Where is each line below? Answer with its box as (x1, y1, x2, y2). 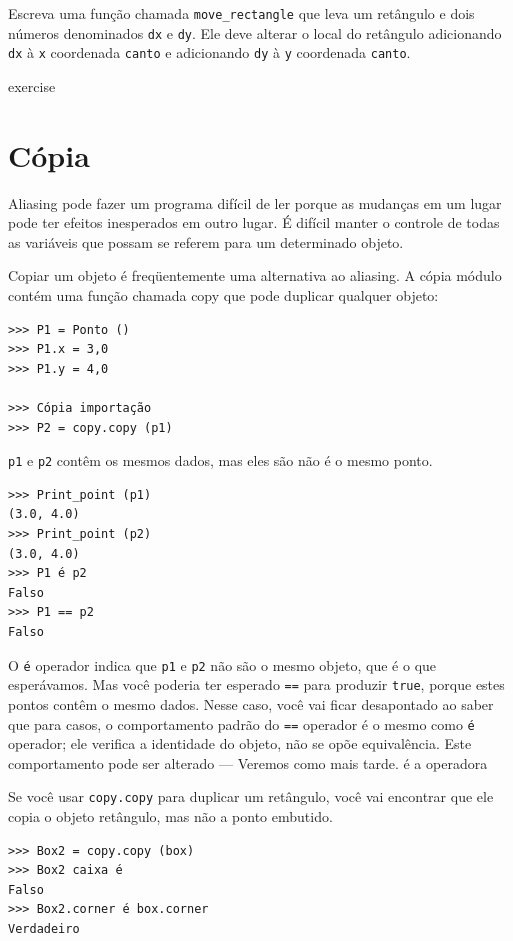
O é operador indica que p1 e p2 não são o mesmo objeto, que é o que (8, 654, 437, 675)
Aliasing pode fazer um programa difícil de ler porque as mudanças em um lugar (8, 192, 502, 213)
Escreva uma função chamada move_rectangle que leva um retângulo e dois (8, 3, 475, 23)
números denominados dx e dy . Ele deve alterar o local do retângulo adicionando (8, 22, 502, 43)
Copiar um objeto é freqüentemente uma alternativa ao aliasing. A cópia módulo (8, 265, 502, 286)
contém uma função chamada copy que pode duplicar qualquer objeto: (8, 285, 439, 306)
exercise (8, 75, 56, 96)
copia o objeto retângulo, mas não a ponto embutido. (8, 806, 333, 827)
